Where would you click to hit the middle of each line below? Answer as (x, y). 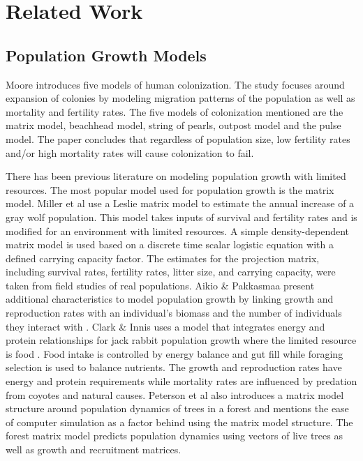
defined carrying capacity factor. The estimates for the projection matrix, (163, 258)
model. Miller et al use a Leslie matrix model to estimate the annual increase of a (180, 203)
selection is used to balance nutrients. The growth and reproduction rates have (174, 367)
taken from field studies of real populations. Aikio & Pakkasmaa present (160, 285)
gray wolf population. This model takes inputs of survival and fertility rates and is (181, 217)
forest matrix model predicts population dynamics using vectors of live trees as (174, 436)
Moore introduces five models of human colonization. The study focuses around (175, 84)
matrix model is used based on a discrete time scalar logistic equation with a (170, 244)
